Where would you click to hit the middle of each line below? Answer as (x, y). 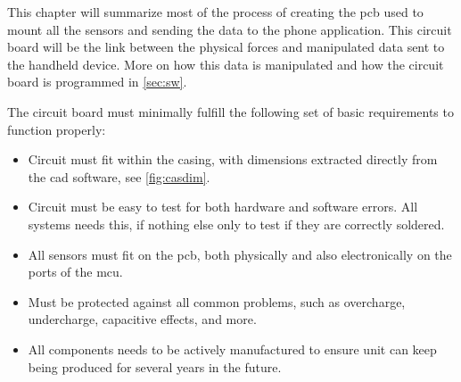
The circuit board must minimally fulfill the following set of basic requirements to (230, 111)
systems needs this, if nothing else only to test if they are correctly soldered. (236, 224)
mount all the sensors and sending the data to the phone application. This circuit (230, 29)
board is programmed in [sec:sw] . (97, 82)
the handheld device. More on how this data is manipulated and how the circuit (226, 64)
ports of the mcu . (75, 272)
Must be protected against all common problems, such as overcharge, (217, 301)
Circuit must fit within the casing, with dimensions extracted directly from (233, 159)
